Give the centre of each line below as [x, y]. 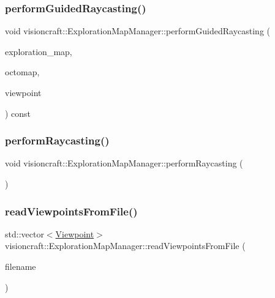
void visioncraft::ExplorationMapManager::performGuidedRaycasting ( [138, 31]
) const [18, 113]
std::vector [24, 233]
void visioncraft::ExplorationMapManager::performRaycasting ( [124, 163]
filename [21, 266]
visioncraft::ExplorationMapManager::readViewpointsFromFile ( [125, 246]
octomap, [22, 72]
